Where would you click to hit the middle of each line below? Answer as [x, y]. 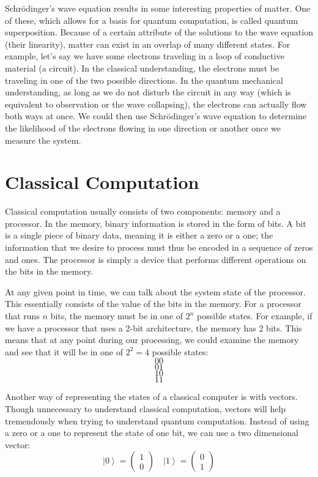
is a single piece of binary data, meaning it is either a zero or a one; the [139, 235]
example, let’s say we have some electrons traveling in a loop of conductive [145, 56]
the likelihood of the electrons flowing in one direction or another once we [143, 128]
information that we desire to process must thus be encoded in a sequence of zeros [159, 247]
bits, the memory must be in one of [117, 316]
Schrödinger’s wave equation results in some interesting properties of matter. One [158, 8]
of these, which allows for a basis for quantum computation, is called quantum [152, 20]
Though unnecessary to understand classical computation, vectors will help [146, 408]
